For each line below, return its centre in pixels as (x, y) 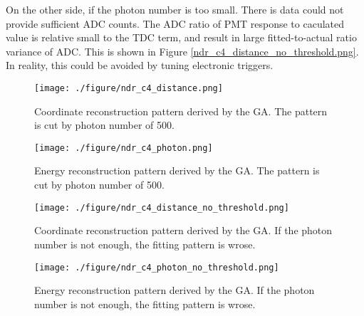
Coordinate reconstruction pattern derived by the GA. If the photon (183, 230)
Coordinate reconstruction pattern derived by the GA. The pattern (181, 111)
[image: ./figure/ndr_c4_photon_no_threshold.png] (157, 267)
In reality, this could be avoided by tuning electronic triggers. (140, 65)
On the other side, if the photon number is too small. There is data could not (175, 9)
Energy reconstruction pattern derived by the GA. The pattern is (177, 170)
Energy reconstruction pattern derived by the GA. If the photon (175, 290)
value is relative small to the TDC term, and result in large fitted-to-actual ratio (181, 37)
